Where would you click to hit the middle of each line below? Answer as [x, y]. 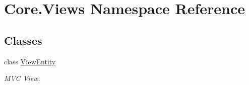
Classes [23, 40]
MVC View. [22, 78]
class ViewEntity [30, 61]
